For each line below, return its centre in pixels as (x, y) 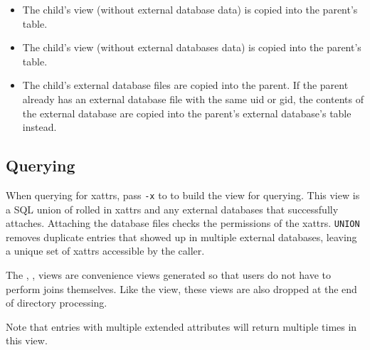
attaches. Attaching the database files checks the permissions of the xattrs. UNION (183, 223)
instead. (39, 127)
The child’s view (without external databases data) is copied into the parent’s (192, 47)
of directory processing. (57, 303)
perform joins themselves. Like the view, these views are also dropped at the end (181, 288)
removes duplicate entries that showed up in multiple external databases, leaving (181, 237)
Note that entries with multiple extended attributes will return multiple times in (181, 326)
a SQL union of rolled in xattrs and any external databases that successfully (172, 209)
